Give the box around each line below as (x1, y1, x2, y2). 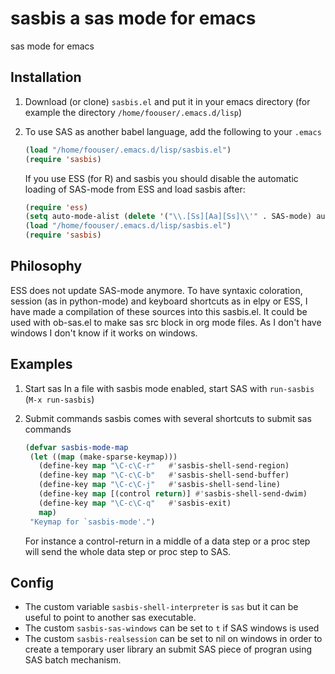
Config (10, 574, 54, 591)
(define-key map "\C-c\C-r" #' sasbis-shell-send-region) (38, 461, 290, 471)
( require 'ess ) (24, 202, 89, 212)
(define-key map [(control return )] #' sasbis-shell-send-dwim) (38, 489, 308, 499)
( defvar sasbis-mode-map (24, 442, 129, 452)
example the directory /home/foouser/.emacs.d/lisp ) (24, 106, 243, 118)
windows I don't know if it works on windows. (10, 327, 198, 339)
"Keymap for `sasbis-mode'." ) (29, 517, 156, 527)
